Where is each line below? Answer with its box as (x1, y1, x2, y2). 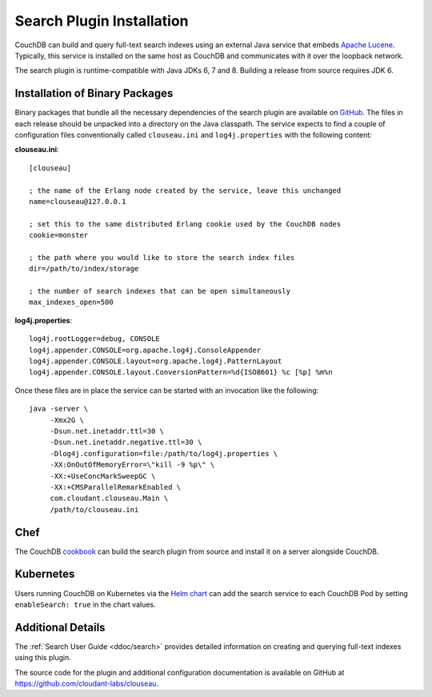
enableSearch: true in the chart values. (14, 599, 156, 609)
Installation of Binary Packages (14, 86, 174, 100)
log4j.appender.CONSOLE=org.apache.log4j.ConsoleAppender (29, 345, 262, 355)
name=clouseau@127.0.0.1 (29, 197, 126, 206)
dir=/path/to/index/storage (29, 264, 139, 274)
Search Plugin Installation (14, 12, 189, 30)
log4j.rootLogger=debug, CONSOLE (29, 334, 160, 343)
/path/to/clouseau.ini (50, 505, 139, 514)
